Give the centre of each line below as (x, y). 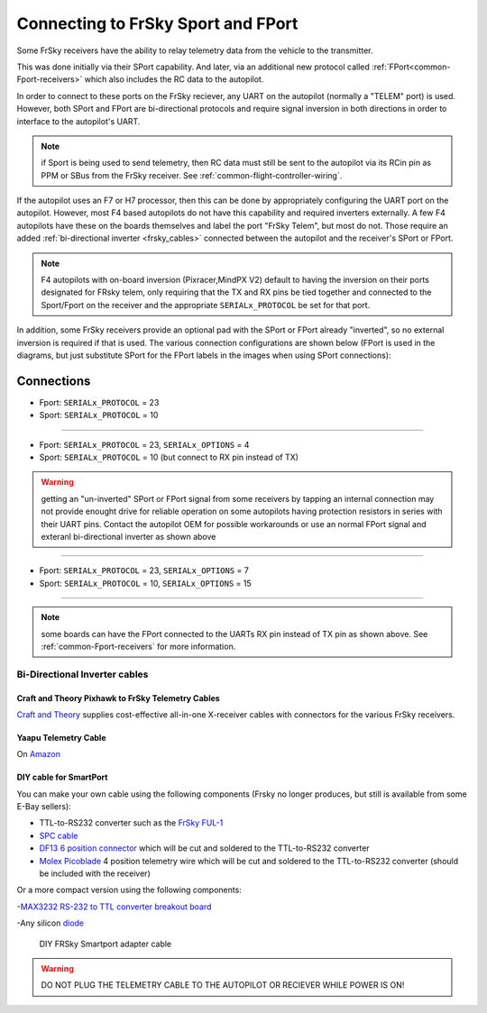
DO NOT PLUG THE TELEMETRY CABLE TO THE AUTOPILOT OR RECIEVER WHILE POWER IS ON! (223, 985)
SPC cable (59, 835)
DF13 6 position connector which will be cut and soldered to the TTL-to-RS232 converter (204, 848)
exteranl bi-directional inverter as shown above (129, 537)
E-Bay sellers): (44, 807)
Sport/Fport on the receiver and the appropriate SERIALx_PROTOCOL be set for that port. (206, 305)
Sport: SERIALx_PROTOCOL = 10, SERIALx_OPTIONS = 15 (145, 583)
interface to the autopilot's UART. (78, 121)
